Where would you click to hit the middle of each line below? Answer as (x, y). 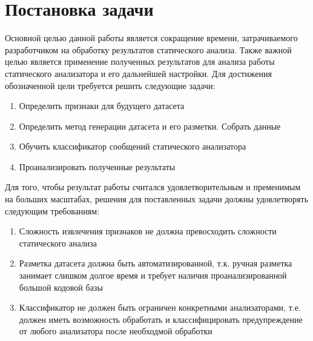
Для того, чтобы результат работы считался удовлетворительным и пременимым (153, 187)
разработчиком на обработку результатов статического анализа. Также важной (148, 49)
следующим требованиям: (52, 210)
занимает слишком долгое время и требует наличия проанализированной (153, 275)
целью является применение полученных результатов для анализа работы (140, 61)
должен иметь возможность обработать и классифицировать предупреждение (161, 319)
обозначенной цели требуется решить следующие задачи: (110, 85)
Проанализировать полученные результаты (97, 166)
